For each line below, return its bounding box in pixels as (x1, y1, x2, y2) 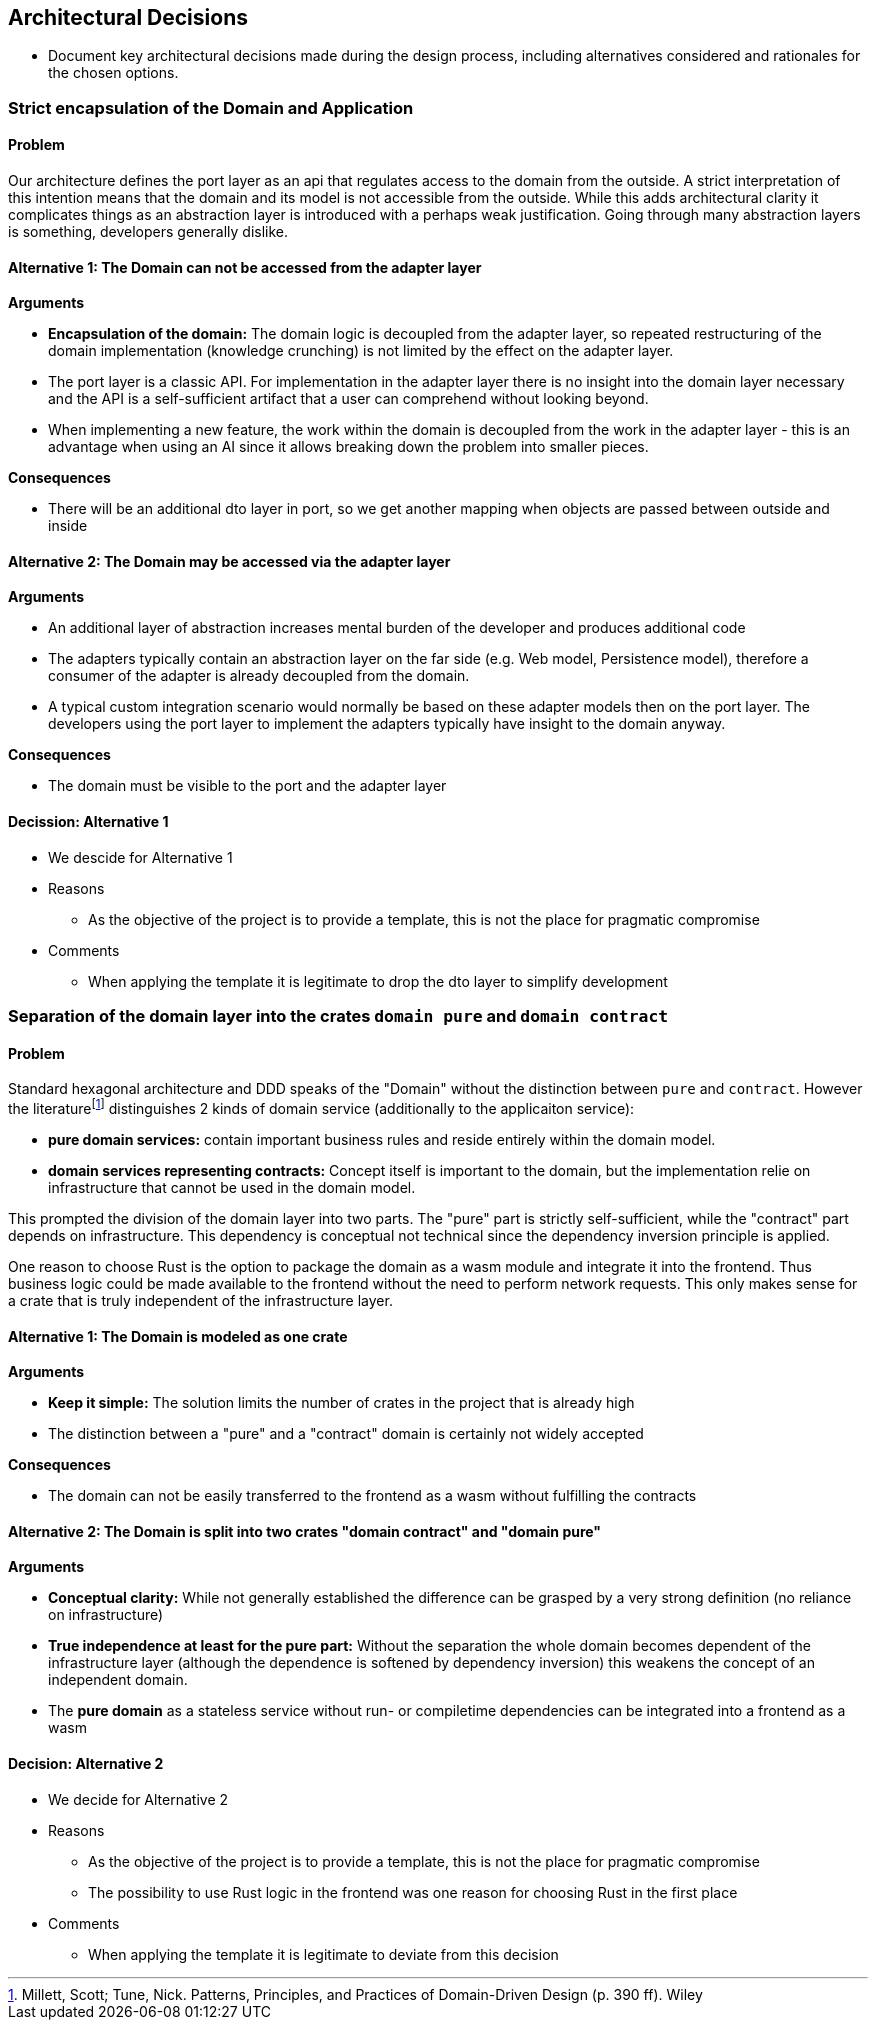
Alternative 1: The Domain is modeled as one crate (8, 1327, 348, 1345)
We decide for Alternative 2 (48, 1790, 229, 1808)
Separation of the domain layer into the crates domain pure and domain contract (8, 1006, 669, 1027)
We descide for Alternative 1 (48, 848, 233, 866)
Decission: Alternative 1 (8, 813, 169, 831)
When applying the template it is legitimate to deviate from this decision (88, 1945, 559, 1963)
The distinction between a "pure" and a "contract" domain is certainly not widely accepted (48, 1425, 644, 1443)
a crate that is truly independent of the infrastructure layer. (8, 1291, 393, 1309)
